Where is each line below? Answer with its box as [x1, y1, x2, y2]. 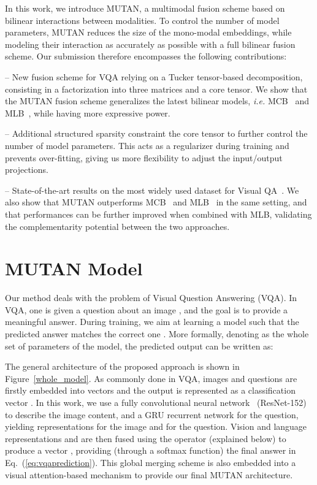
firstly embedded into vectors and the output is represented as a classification [5, 384, 296, 397]
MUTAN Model [5, 256, 143, 281]
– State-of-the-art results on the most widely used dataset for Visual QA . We [5, 183, 299, 196]
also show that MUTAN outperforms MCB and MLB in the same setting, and [5, 196, 307, 208]
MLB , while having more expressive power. [5, 106, 170, 119]
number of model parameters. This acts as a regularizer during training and [5, 139, 289, 151]
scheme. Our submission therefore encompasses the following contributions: [5, 50, 287, 63]
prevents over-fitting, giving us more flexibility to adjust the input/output [5, 151, 283, 164]
